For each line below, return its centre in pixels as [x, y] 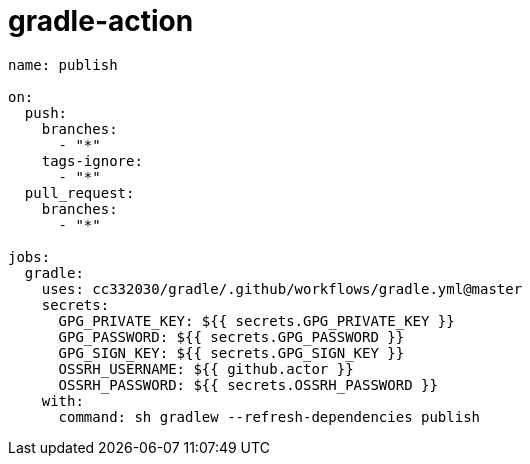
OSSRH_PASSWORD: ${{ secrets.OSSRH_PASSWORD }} [248, 384]
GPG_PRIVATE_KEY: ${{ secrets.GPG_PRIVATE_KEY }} [256, 320]
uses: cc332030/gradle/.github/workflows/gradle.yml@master [282, 288]
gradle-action [101, 21]
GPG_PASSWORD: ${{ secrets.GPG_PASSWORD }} [231, 336]
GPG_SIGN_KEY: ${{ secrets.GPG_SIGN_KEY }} [231, 352]
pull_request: [79, 192]
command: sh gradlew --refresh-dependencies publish [269, 416]
